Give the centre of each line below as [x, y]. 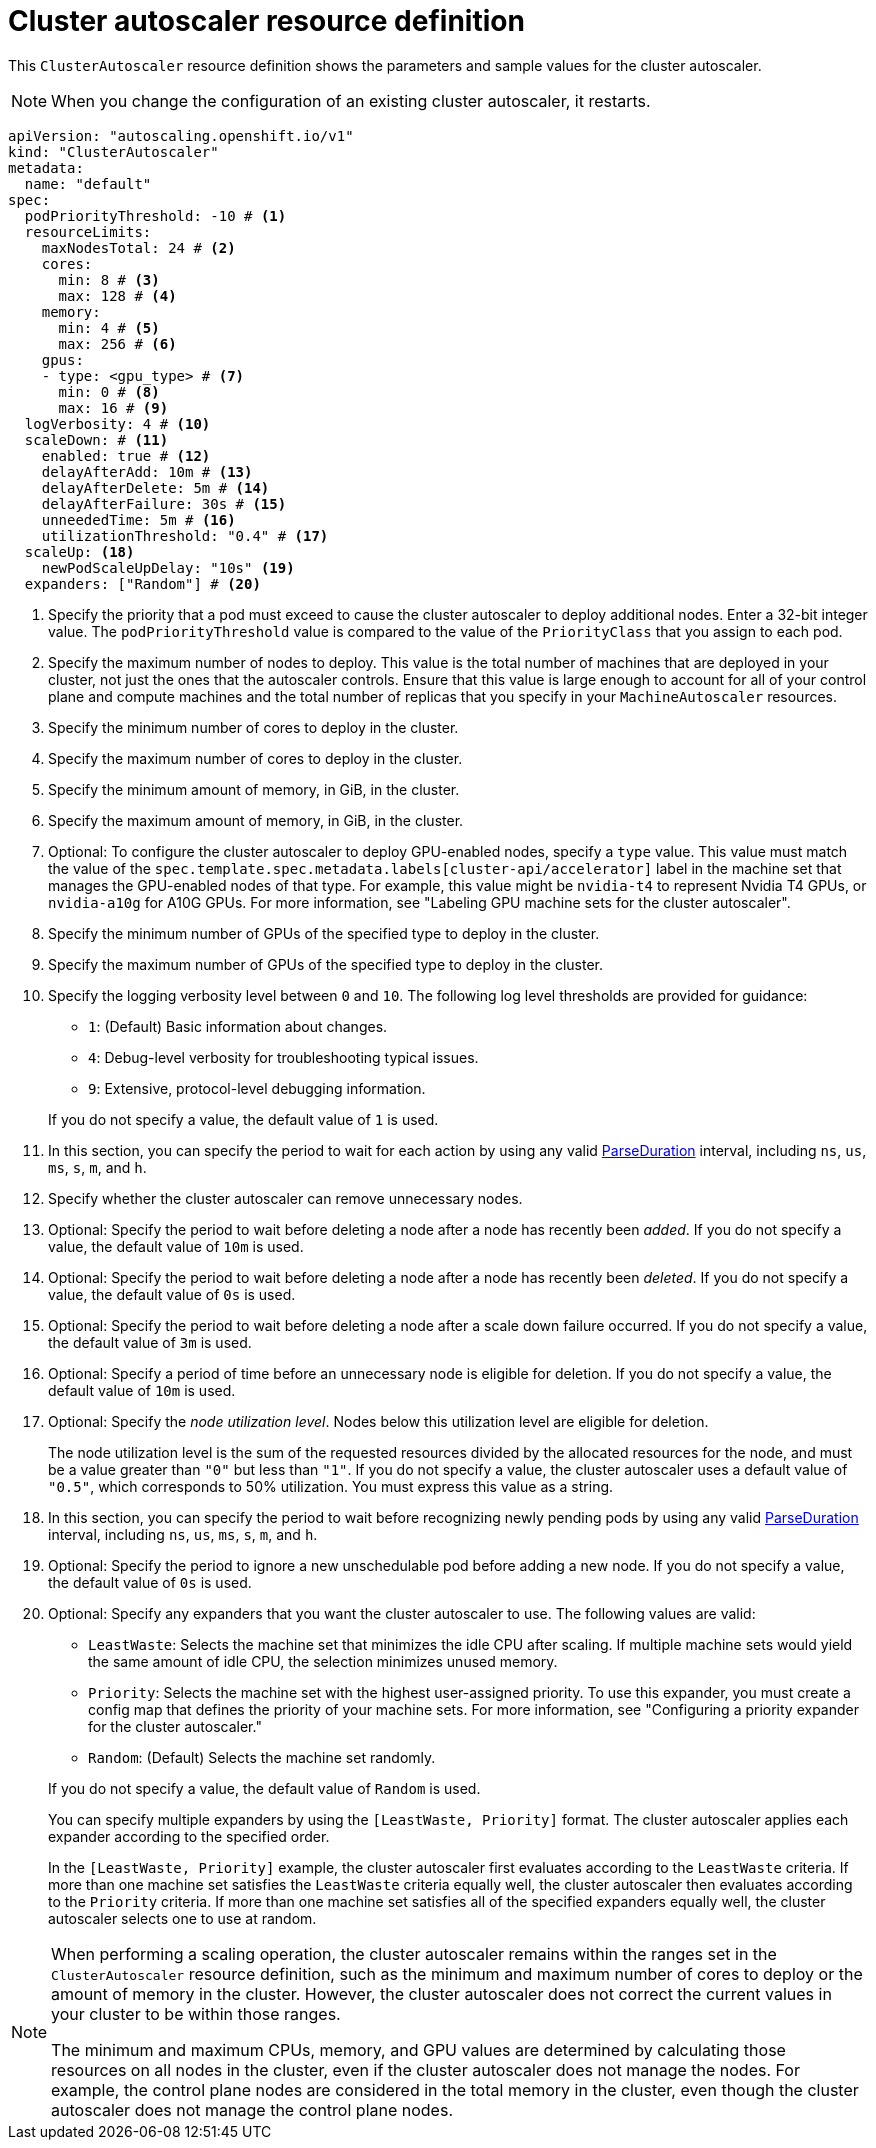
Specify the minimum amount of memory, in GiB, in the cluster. [254, 789]
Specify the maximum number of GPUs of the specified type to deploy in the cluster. [326, 964]
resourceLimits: [88, 231]
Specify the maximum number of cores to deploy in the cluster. [255, 758]
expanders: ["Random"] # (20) [142, 583]
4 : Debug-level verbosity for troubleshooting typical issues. [283, 1057]
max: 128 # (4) [117, 295]
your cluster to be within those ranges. [196, 2013]
